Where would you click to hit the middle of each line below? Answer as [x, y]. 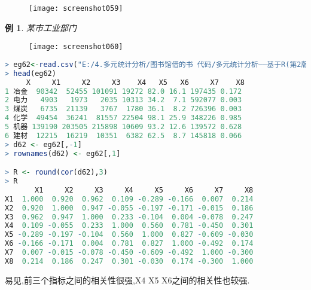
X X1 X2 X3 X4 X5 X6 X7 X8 [135, 82]
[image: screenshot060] [76, 47]
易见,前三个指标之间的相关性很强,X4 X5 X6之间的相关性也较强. [127, 280]
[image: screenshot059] [76, 8]
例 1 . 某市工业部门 [41, 27]
